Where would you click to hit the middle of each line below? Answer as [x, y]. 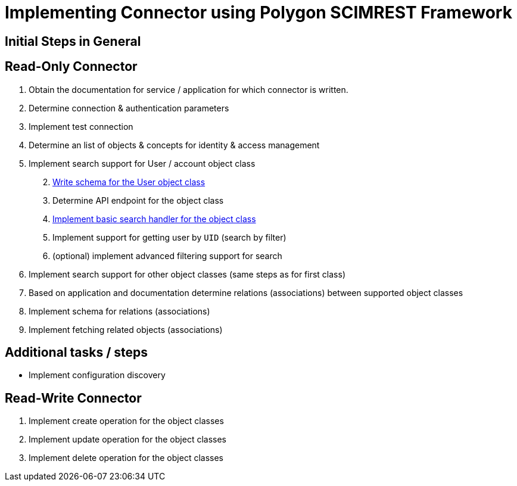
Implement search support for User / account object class [142, 163]
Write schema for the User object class [129, 182]
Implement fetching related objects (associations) [126, 329]
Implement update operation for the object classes [127, 440]
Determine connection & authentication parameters [129, 108]
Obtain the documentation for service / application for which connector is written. [189, 89]
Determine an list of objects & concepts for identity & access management [174, 145]
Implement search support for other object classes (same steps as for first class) [187, 274]
